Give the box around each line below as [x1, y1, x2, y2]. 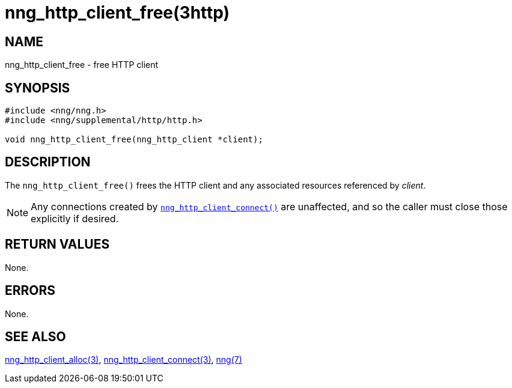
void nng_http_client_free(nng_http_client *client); [5, 135, 263, 145]
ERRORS [5, 283, 56, 299]
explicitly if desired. [31, 212, 119, 225]
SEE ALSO [5, 329, 66, 344]
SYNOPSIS [5, 80, 70, 95]
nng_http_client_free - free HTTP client [5, 59, 159, 70]
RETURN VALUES [5, 237, 110, 252]
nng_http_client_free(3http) [5, 2, 230, 23]
